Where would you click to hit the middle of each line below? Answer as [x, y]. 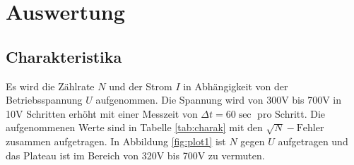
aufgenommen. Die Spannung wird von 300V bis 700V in [219, 100]
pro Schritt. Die [291, 113]
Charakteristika [64, 56]
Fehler [310, 129]
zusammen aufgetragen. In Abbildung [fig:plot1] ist [116, 141]
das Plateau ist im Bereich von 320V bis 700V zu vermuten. [135, 155]
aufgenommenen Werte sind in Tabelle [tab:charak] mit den [134, 127]
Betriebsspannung [44, 100]
